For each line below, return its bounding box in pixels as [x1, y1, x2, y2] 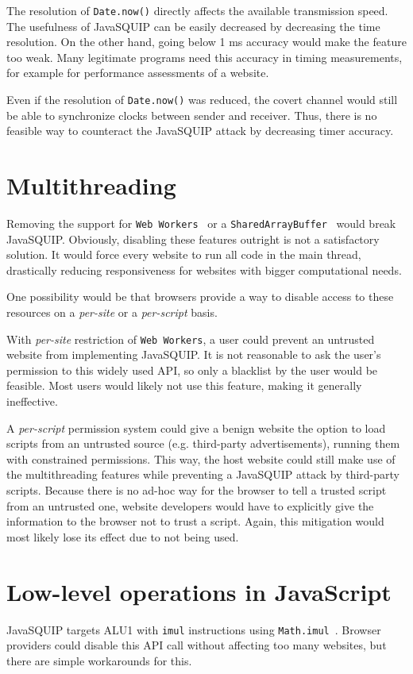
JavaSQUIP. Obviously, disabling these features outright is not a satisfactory [6, 230, 380, 247]
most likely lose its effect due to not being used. [6, 528, 239, 545]
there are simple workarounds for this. [6, 652, 192, 668]
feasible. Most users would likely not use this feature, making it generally [6, 377, 362, 394]
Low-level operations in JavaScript [6, 575, 392, 607]
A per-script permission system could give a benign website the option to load [6, 419, 386, 436]
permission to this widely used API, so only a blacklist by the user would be [6, 361, 378, 378]
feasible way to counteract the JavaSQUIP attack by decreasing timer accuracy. [6, 122, 394, 139]
